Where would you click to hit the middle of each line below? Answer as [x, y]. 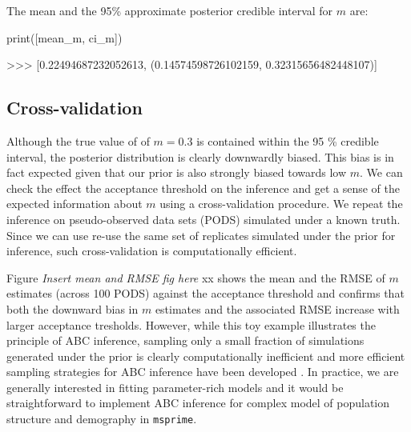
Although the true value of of [78, 140]
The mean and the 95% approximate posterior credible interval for [170, 10]
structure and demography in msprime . [102, 419]
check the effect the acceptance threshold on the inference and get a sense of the [203, 188]
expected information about [75, 204]
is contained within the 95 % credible [288, 140]
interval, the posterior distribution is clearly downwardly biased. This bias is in [200, 156]
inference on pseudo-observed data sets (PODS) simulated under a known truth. [203, 219]
